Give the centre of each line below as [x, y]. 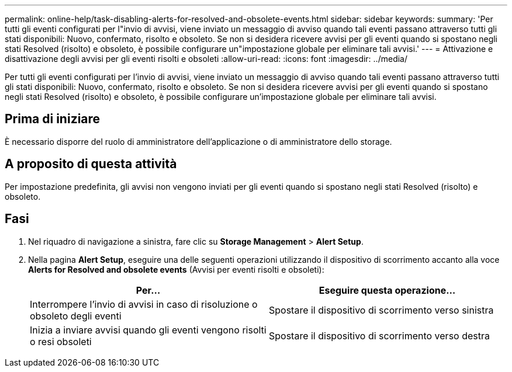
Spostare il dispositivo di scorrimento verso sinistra [381, 310]
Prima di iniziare [53, 119]
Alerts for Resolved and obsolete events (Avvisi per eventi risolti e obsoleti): [176, 269]
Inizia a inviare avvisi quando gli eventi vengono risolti [148, 330]
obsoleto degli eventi [76, 316]
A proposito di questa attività [91, 164]
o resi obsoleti [61, 341]
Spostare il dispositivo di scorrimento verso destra [379, 336]
